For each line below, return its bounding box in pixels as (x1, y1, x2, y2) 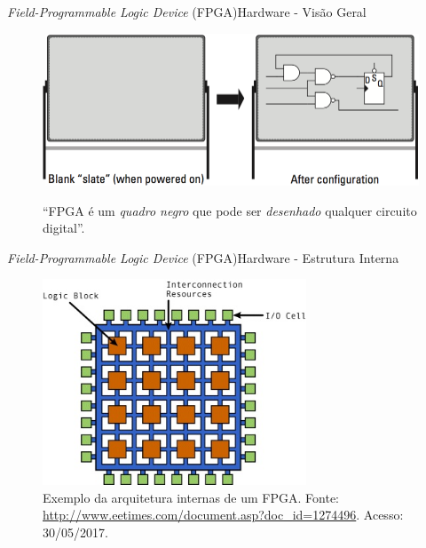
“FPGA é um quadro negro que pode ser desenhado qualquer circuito (43, 201, 417, 219)
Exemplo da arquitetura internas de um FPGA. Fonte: (43, 488, 339, 506)
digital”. (43, 218, 85, 237)
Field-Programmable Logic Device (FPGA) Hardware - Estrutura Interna (7, 248, 399, 266)
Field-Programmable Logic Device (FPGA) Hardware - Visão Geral (7, 3, 367, 20)
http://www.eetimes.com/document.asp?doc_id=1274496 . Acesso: (43, 505, 404, 524)
